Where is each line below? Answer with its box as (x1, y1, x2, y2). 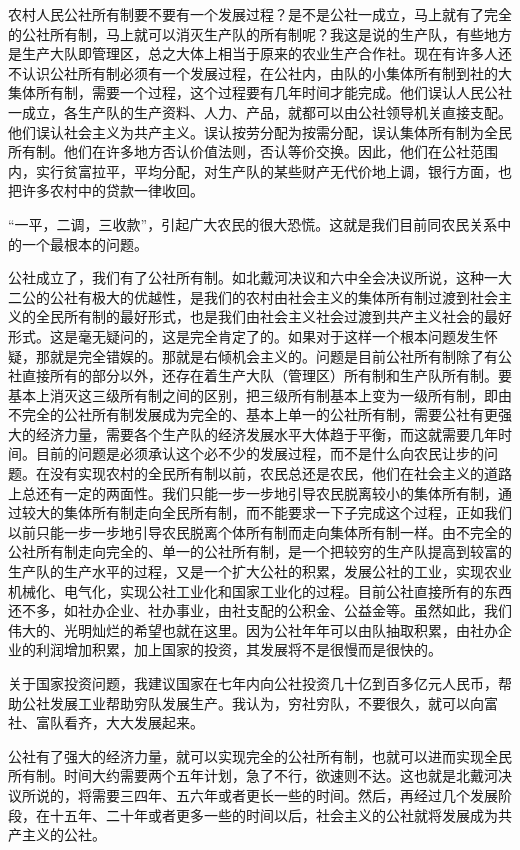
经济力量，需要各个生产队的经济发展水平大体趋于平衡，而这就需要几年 (35, 423, 498, 444)
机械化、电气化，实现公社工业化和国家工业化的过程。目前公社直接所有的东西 (8, 580, 512, 601)
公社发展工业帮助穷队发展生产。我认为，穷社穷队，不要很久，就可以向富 (21, 692, 498, 713)
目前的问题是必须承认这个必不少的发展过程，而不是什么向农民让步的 (35, 443, 484, 464)
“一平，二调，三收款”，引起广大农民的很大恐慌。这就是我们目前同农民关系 (8, 213, 498, 234)
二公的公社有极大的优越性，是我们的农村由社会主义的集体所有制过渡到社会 (8, 286, 498, 307)
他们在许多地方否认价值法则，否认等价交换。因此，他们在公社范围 (63, 141, 498, 162)
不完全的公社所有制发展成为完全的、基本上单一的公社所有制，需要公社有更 (8, 404, 498, 425)
